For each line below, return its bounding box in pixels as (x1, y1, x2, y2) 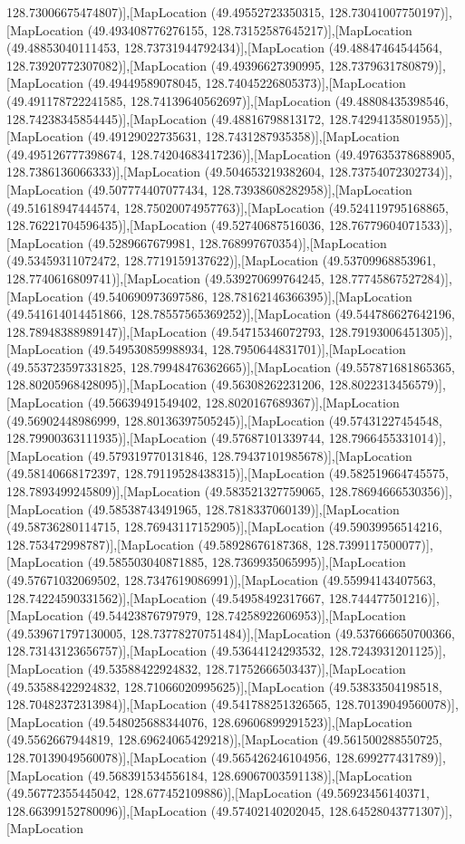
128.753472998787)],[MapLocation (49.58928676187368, (6, 534, 313, 553)
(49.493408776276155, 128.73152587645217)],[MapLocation (87, 20, 412, 39)
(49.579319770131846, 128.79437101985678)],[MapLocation (87, 446, 412, 465)
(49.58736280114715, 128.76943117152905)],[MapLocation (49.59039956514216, (6, 517, 442, 536)
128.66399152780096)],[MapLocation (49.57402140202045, (6, 801, 325, 820)
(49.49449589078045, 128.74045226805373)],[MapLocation (87, 73, 406, 92)
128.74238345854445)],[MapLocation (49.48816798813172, (6, 109, 325, 128)
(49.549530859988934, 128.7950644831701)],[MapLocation (87, 340, 406, 359)
